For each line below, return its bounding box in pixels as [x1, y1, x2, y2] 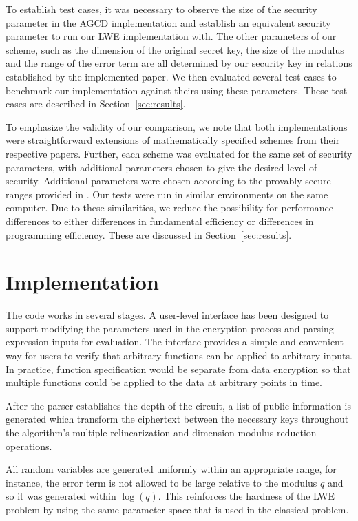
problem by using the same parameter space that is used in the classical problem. [6, 502, 349, 516]
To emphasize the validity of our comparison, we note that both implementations [6, 119, 348, 134]
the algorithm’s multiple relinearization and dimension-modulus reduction [6, 425, 317, 439]
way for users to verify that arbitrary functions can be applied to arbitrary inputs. [6, 348, 352, 362]
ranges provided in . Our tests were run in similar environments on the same [6, 187, 328, 201]
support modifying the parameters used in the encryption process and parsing [6, 321, 334, 335]
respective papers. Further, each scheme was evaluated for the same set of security [6, 146, 352, 160]
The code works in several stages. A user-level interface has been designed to [6, 308, 329, 322]
